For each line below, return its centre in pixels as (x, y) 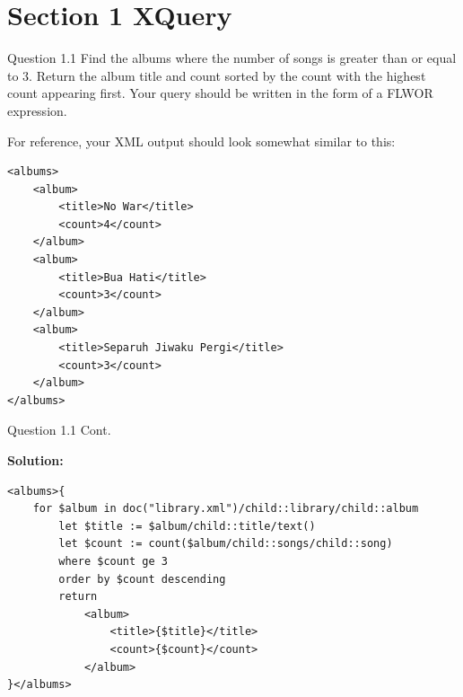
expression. (37, 110)
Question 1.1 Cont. (59, 430)
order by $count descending (142, 579)
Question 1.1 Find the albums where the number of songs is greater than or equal (232, 58)
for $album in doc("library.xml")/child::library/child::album (226, 509)
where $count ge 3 (113, 561)
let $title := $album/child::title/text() (187, 526)
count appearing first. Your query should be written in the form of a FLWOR (220, 93)
